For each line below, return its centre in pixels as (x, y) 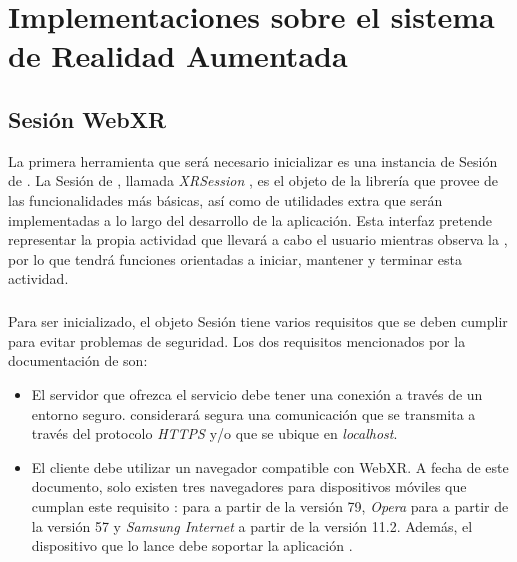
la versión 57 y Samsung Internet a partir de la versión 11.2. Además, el (252, 525)
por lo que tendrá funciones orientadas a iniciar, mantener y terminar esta (235, 258)
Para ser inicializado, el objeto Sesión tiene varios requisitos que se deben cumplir (258, 321)
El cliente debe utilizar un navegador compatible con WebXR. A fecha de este (270, 466)
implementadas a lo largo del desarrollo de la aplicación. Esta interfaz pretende (250, 219)
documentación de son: (78, 360)
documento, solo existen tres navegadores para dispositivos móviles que (249, 486)
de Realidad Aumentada (178, 55)
